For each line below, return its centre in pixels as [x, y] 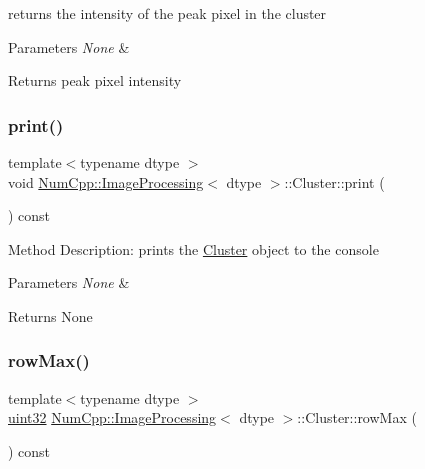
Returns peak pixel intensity [95, 80]
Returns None [50, 315]
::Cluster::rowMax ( [357, 417]
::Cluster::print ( [334, 181]
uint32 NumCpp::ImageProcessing [112, 417]
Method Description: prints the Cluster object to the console [193, 248]
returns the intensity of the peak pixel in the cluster [167, 13]
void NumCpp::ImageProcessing [106, 181]
